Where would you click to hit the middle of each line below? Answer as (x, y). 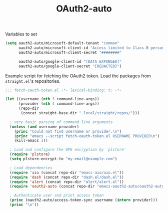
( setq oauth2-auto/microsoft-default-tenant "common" (62, 43)
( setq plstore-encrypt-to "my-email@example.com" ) (63, 159)
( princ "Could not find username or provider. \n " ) (68, 131)
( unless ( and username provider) (44, 127)
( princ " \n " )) (24, 205)
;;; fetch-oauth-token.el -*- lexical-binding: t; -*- (63, 90)
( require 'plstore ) (30, 154)
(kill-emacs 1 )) (31, 141)
